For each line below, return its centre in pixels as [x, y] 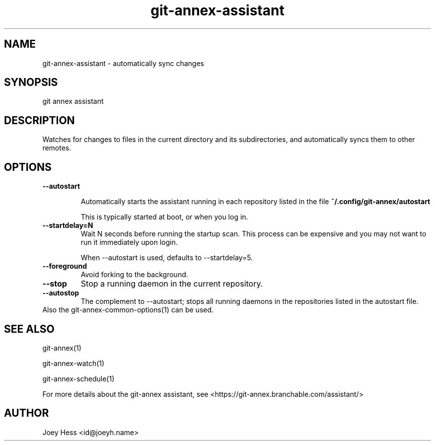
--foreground [65, 266]
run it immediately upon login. [129, 242]
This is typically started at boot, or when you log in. [164, 217]
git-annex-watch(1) [73, 363]
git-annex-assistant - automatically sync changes [123, 63]
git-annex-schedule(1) [78, 378]
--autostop [61, 293]
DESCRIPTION [39, 120]
